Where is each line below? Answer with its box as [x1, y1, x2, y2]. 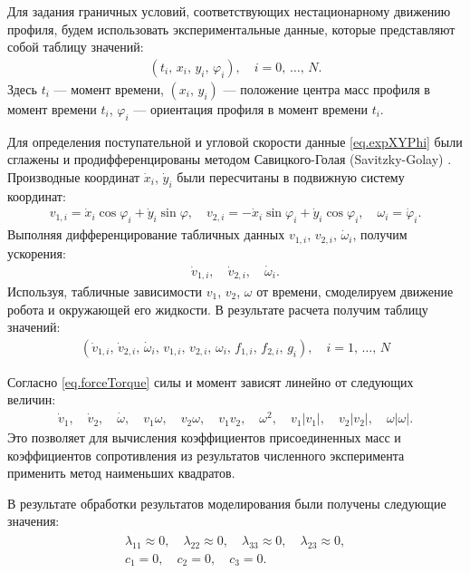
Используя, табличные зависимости [7, 281, 203, 300]
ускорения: [7, 243, 66, 262]
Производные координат [7, 167, 140, 186]
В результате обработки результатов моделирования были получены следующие [7, 493, 446, 512]
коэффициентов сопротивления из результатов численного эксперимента [7, 445, 405, 464]
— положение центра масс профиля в [223, 79, 430, 98]
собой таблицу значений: [7, 37, 144, 56]
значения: [7, 511, 60, 530]
